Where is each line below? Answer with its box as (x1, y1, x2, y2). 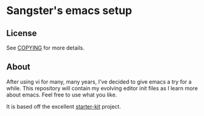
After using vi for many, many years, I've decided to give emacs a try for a (6, 78, 192, 85)
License (6, 28, 37, 38)
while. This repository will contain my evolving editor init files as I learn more (6, 84, 198, 92)
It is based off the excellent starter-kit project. (6, 103, 121, 110)
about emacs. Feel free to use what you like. (6, 91, 118, 98)
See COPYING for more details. (6, 44, 85, 51)
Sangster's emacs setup (6, 4, 133, 18)
